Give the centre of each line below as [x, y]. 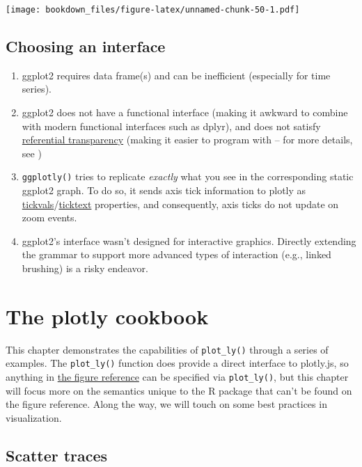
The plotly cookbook [107, 316]
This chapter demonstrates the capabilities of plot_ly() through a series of [167, 349]
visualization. [34, 417]
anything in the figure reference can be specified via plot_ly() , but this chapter [177, 377]
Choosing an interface [86, 46]
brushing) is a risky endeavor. [85, 268]
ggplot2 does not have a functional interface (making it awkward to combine [185, 112]
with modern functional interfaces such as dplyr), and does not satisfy [171, 126]
